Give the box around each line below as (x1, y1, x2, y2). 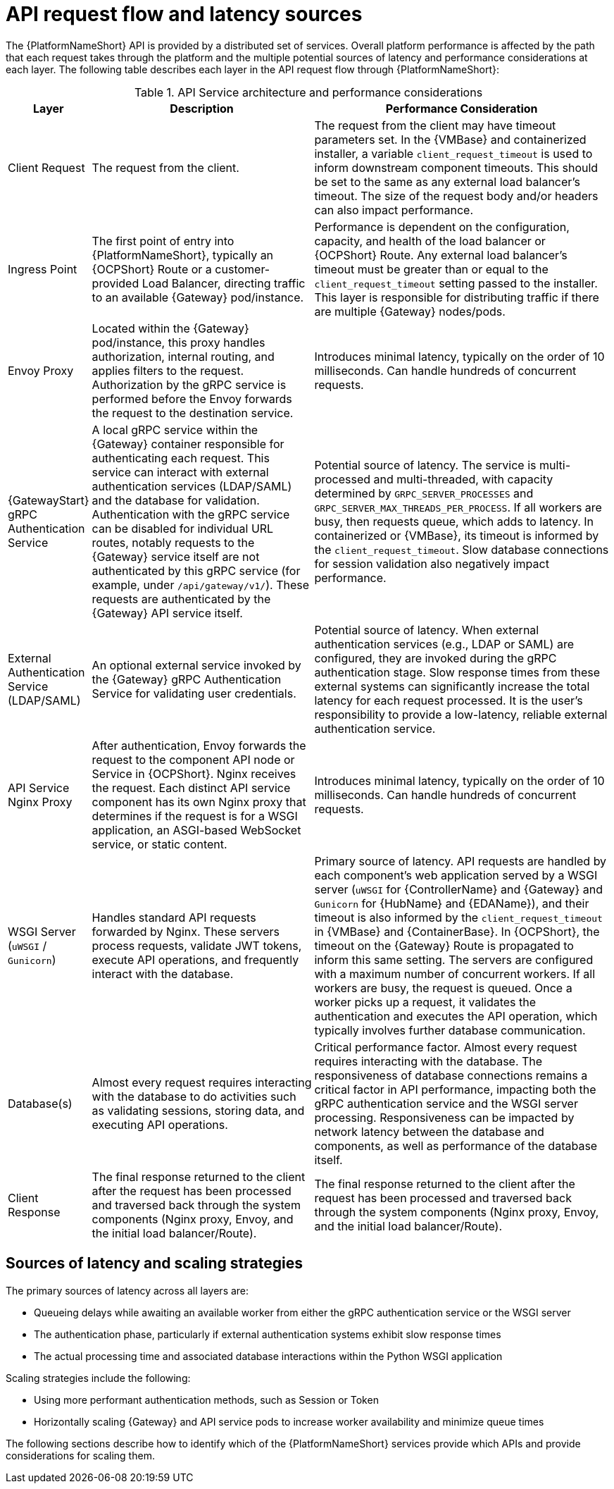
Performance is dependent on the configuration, (314, 219, 570, 234)
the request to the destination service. (92, 405, 294, 420)
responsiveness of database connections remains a (314, 1068, 588, 1082)
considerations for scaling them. (6, 1449, 155, 1462)
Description (170, 101, 234, 116)
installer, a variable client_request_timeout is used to (314, 146, 593, 161)
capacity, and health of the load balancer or (314, 233, 546, 248)
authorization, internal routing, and (92, 349, 275, 364)
